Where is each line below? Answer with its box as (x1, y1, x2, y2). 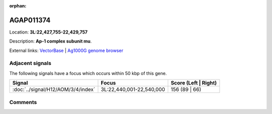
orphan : (9, 3, 27, 8)
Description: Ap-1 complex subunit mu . (9, 38, 92, 44)
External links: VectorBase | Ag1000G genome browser (9, 47, 123, 53)
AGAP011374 (9, 15, 51, 24)
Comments (9, 98, 37, 105)
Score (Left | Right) (170, 79, 217, 86)
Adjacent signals (9, 60, 51, 67)
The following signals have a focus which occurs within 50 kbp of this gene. (9, 70, 167, 76)
